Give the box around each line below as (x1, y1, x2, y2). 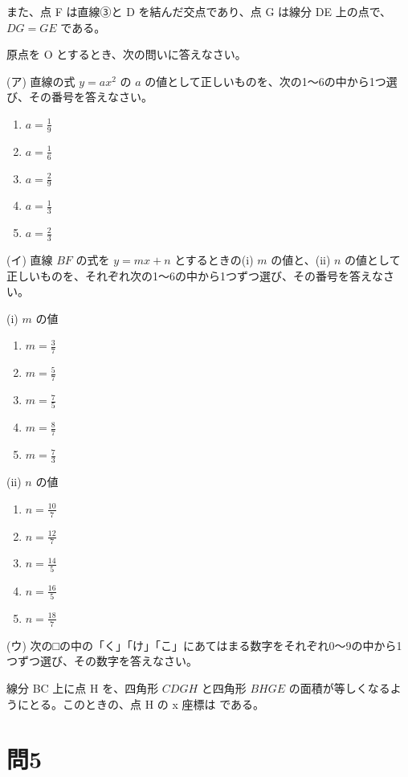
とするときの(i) (174, 252, 254, 268)
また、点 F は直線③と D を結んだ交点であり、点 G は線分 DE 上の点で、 (6, 3, 392, 19)
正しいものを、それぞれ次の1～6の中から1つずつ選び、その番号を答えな (6, 267, 383, 284)
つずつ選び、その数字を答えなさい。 (6, 652, 198, 669)
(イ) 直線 (6, 252, 53, 268)
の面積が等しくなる (288, 680, 390, 696)
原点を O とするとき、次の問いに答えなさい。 (6, 46, 247, 63)
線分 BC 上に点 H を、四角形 (6, 680, 159, 696)
